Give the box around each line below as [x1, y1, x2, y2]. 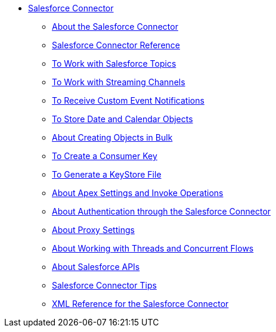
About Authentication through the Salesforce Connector [52, 206, 271, 216]
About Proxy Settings [52, 225, 135, 235]
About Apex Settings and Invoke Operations [52, 188, 224, 198]
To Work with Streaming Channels [52, 77, 185, 87]
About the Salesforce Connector [52, 21, 178, 32]
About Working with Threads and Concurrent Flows [52, 243, 254, 253]
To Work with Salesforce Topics [52, 58, 176, 69]
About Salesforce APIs [52, 262, 140, 272]
